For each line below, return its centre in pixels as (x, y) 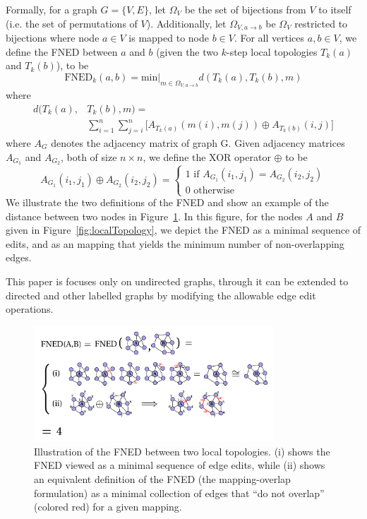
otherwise (214, 190)
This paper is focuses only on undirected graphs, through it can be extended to (177, 281)
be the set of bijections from (245, 9)
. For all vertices (269, 38)
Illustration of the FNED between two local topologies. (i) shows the (182, 451)
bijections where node (53, 38)
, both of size (89, 156)
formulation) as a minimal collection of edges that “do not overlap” (179, 493)
